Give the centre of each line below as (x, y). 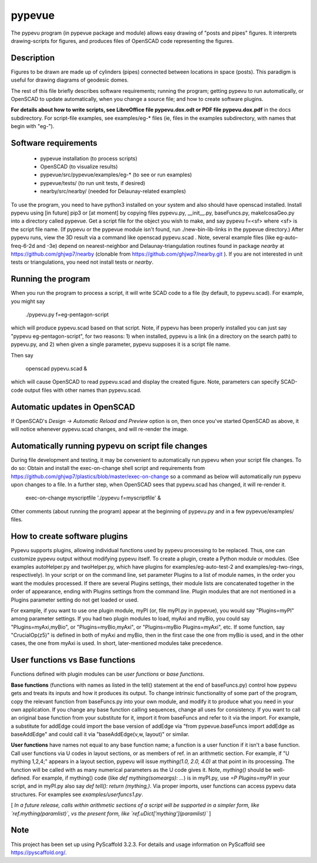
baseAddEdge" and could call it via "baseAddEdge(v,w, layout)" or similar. (100, 734)
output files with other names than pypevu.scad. (83, 390)
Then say (22, 355)
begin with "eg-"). (33, 126)
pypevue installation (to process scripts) (89, 158)
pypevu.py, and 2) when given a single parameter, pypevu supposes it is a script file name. (121, 344)
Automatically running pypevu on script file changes (109, 446)
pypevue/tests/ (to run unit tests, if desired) (93, 183)
